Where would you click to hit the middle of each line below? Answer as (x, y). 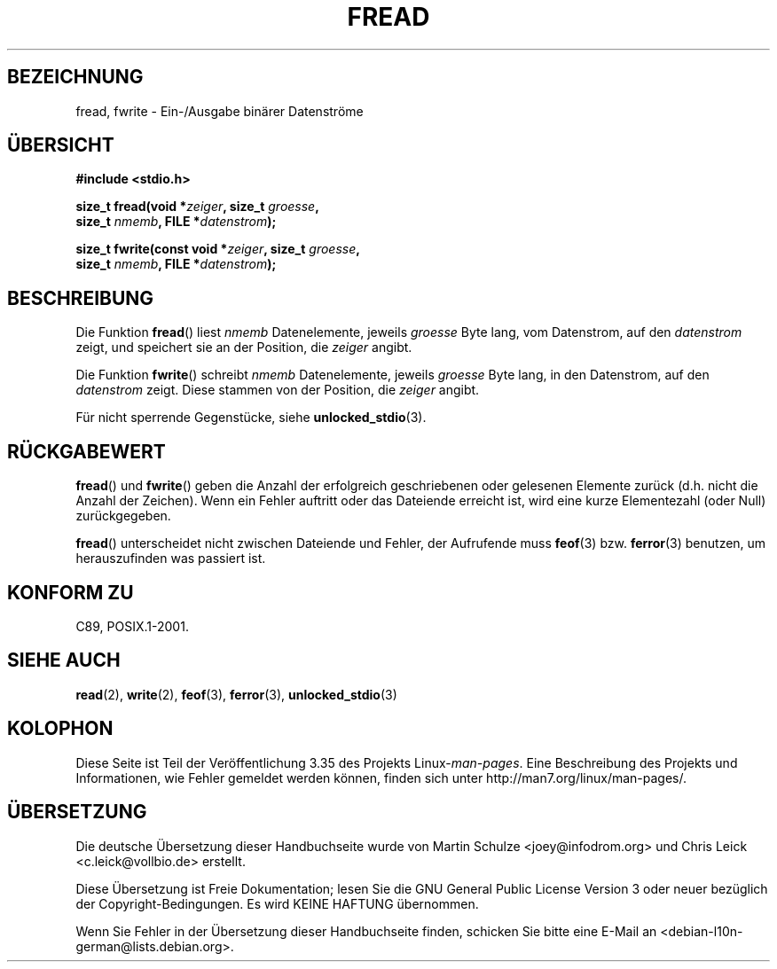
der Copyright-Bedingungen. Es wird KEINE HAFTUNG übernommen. (277, 903)
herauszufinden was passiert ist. (171, 559)
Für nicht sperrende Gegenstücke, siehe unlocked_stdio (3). (251, 418)
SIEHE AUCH (64, 660)
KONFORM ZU (71, 592)
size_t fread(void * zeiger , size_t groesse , (197, 207)
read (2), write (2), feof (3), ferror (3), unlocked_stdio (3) (236, 694)
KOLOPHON (60, 729)
